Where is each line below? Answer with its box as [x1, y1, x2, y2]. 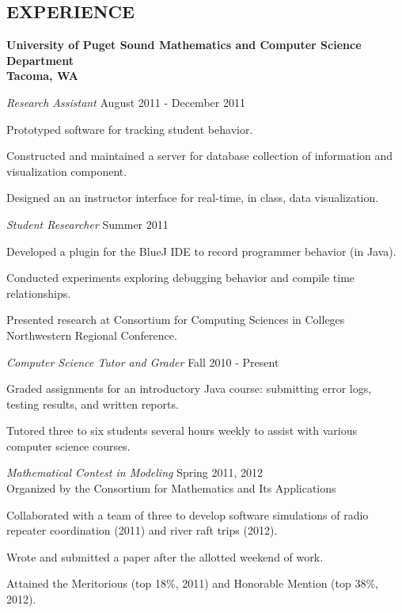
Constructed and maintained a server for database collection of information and [6, 147, 393, 164]
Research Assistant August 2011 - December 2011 [6, 93, 245, 110]
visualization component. [6, 162, 127, 179]
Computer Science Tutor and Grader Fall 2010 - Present [6, 353, 279, 370]
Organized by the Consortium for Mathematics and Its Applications [6, 480, 336, 497]
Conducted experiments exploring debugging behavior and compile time [6, 269, 355, 286]
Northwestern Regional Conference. [6, 326, 177, 343]
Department [6, 51, 74, 68]
